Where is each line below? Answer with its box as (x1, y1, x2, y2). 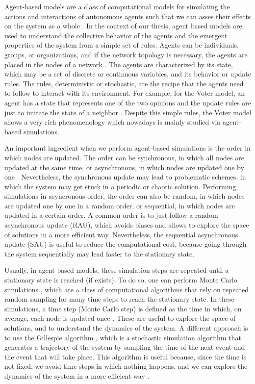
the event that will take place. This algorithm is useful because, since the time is (4, 351, 247, 361)
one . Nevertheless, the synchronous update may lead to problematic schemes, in (4, 172, 246, 182)
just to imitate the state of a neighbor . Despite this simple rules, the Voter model (4, 107, 252, 117)
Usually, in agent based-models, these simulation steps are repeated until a (4, 265, 229, 275)
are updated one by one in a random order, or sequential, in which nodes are (4, 200, 235, 210)
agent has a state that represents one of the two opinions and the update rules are (4, 97, 252, 107)
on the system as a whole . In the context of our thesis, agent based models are (4, 21, 242, 31)
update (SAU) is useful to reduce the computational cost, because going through (4, 239, 247, 249)
